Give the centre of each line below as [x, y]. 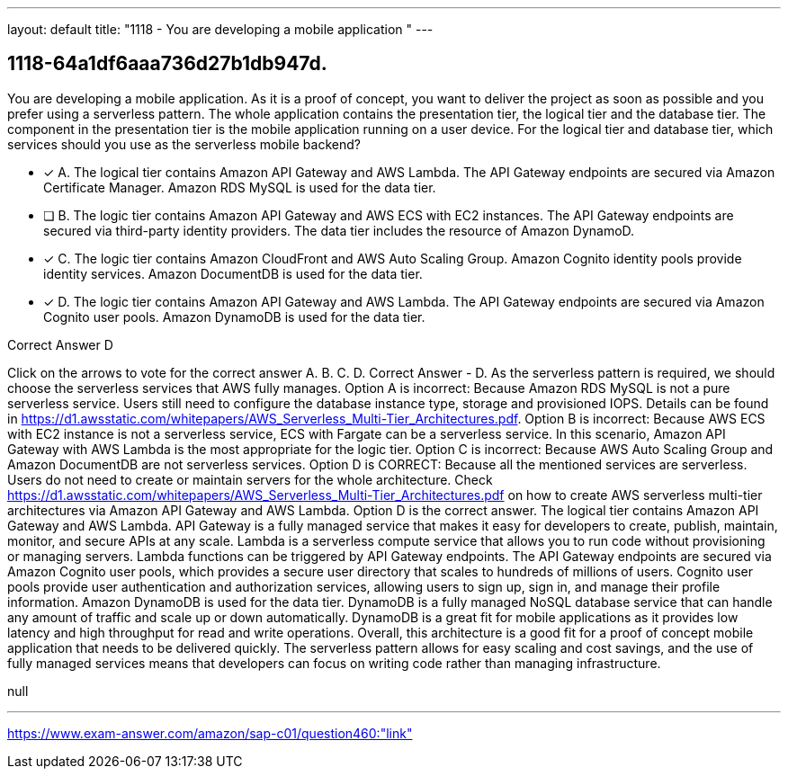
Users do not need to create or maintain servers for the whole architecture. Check [250, 479]
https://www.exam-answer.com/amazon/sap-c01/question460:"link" [210, 733]
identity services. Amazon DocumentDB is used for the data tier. [233, 273]
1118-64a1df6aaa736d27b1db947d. [167, 64]
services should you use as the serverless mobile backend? [184, 144]
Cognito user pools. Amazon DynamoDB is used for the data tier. [234, 317]
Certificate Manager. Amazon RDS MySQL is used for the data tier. [240, 187]
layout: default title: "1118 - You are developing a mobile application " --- [220, 29]
